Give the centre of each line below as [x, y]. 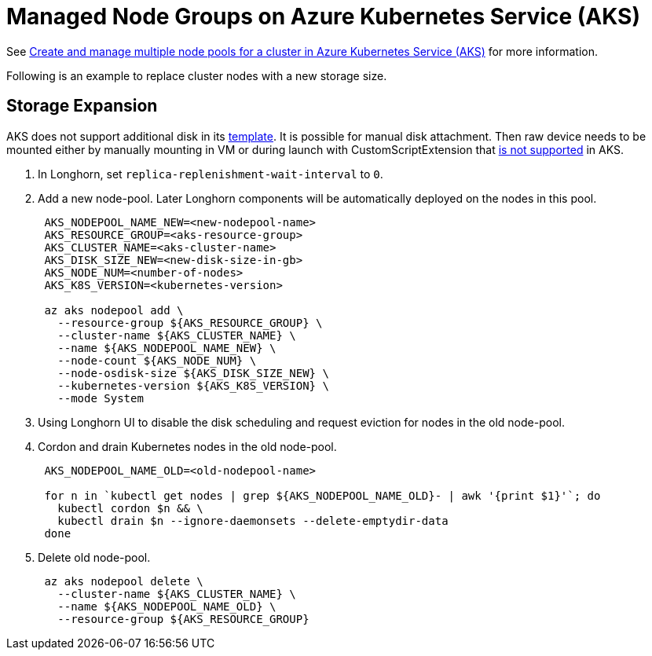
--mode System [101, 398]
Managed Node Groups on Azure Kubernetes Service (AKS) [323, 16]
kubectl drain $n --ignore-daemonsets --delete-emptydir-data [253, 520]
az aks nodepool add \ [114, 310]
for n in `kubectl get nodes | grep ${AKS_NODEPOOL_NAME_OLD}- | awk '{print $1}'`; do [322, 495]
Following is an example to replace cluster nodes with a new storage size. [197, 75]
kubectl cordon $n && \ [130, 508]
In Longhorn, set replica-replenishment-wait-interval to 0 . [211, 174]
